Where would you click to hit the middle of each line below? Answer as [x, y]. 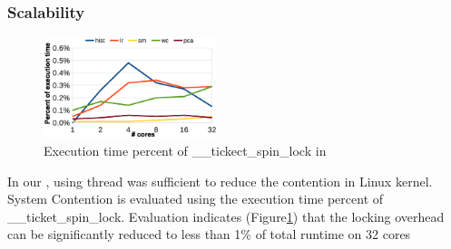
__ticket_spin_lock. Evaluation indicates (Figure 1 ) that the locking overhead [226, 216]
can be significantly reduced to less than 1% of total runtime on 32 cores [209, 234]
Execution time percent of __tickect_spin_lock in [185, 151]
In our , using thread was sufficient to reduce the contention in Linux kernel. [220, 181]
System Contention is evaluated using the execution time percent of [196, 199]
